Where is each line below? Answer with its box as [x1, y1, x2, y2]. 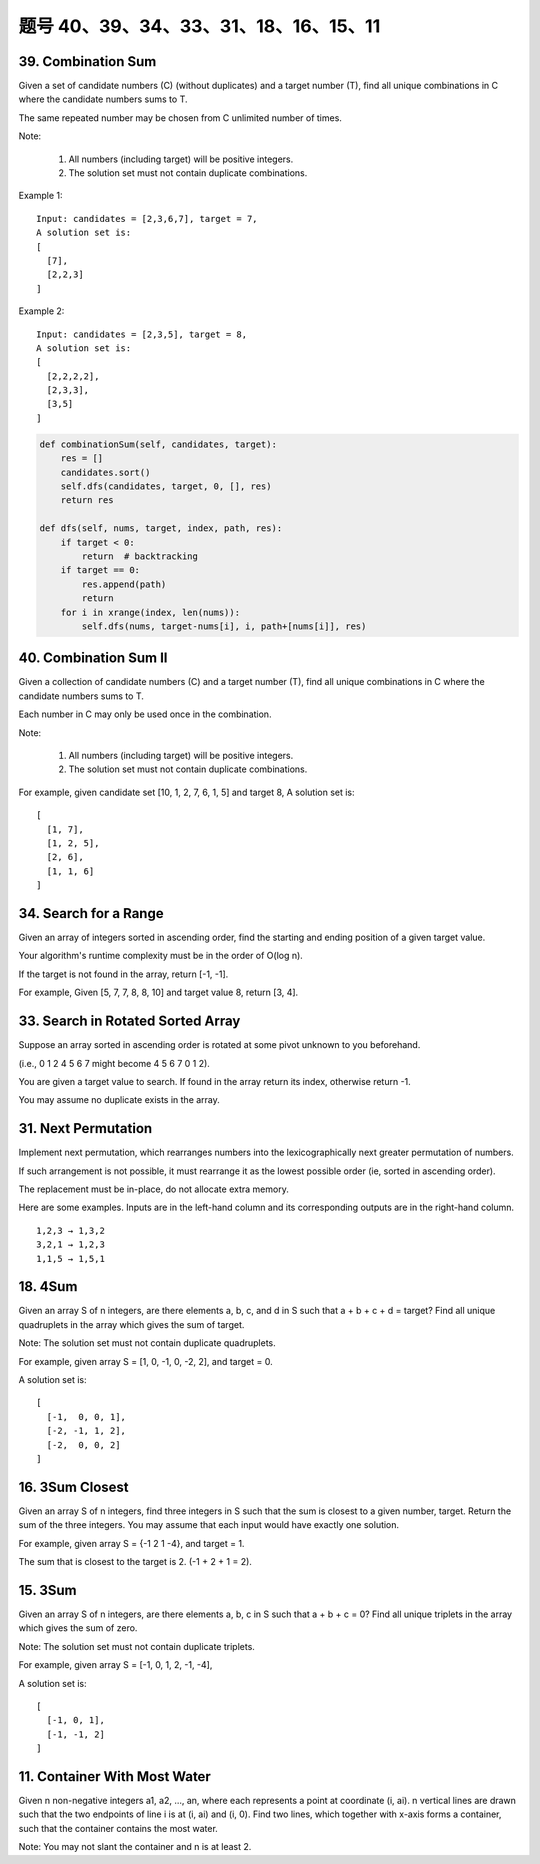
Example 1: [18, 190, 63, 202]
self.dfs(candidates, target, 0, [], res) [60, 481, 272, 492]
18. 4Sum [18, 1278, 78, 1295]
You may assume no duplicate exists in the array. [18, 1094, 220, 1106]
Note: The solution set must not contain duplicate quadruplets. [18, 1337, 277, 1349]
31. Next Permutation [18, 1120, 153, 1137]
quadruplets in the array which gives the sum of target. [18, 1318, 245, 1330]
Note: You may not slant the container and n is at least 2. [18, 1841, 252, 1853]
